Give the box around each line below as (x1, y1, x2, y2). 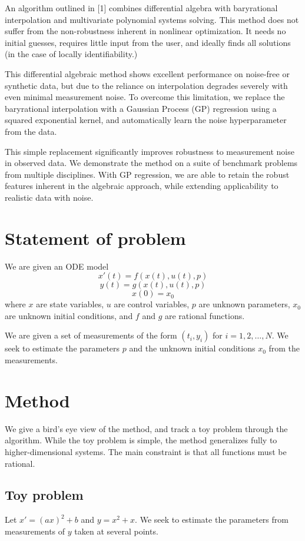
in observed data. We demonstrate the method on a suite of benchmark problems (5, 157, 298, 169)
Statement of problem (5, 225, 186, 250)
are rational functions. (164, 309, 245, 321)
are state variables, (36, 298, 104, 310)
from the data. (5, 125, 57, 137)
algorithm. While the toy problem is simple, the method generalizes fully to (5, 434, 277, 446)
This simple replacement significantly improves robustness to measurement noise (5, 145, 294, 157)
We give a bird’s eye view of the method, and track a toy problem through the (5, 422, 288, 434)
